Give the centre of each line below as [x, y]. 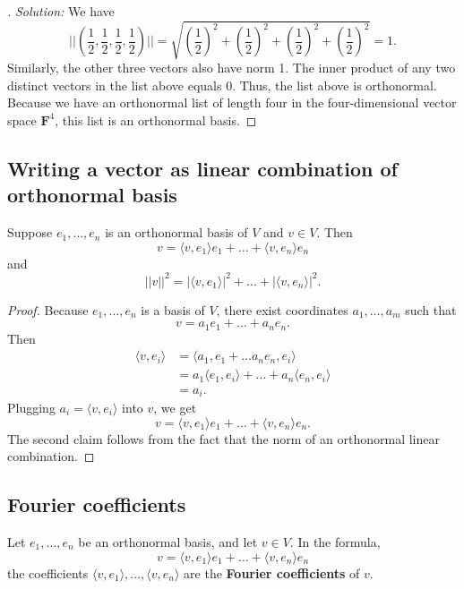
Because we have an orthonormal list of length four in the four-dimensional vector [232, 102]
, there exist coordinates [282, 309]
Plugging [31, 407]
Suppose [30, 232]
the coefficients [48, 572]
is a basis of [173, 309]
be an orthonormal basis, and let [168, 541]
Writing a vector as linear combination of [202, 168]
